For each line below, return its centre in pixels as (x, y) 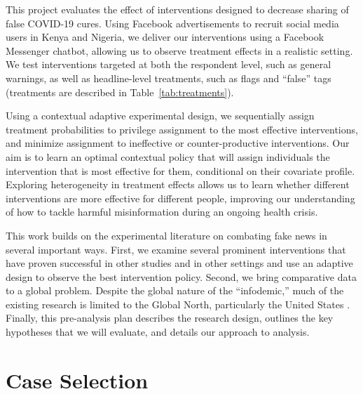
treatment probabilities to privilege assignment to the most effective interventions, (182, 129)
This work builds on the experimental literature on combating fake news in (166, 235)
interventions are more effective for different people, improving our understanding (180, 198)
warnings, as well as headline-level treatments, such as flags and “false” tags (169, 78)
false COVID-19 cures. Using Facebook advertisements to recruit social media (172, 23)
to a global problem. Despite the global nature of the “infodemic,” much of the (175, 290)
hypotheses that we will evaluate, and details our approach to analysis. (158, 332)
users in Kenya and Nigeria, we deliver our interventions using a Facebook (165, 37)
